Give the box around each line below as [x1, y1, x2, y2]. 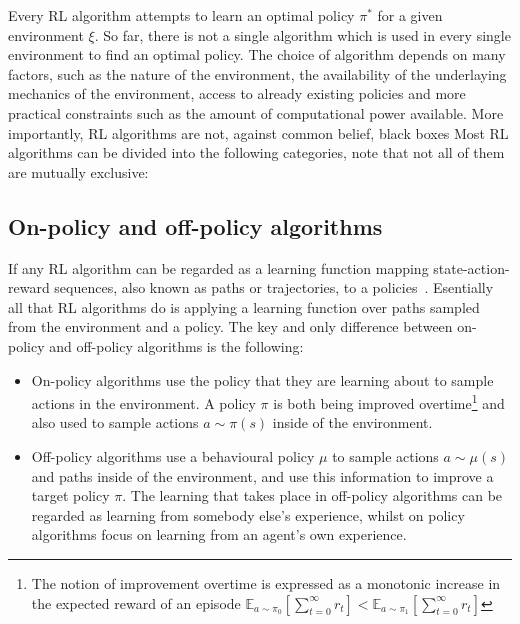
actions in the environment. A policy [31, 392, 256, 413]
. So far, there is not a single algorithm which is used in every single [94, 24, 511, 45]
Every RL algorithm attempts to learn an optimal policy [8, 5, 355, 25]
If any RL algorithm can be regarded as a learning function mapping [8, 257, 429, 278]
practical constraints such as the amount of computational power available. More [8, 102, 504, 123]
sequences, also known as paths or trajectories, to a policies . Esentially [54, 277, 494, 298]
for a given [377, 5, 443, 25]
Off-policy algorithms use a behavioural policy [31, 445, 315, 466]
